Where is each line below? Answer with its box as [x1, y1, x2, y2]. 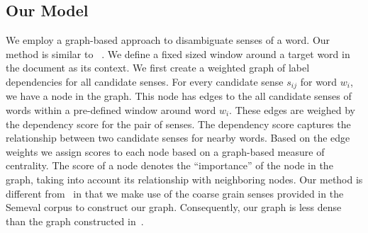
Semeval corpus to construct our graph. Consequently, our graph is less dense [6, 200, 342, 215]
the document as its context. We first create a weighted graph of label [6, 60, 310, 75]
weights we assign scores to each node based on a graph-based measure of [6, 144, 325, 159]
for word [300, 74, 338, 89]
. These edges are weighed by [229, 103, 355, 118]
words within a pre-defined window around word [6, 103, 216, 118]
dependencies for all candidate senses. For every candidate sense [6, 74, 284, 89]
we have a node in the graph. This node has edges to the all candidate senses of [6, 89, 352, 103]
